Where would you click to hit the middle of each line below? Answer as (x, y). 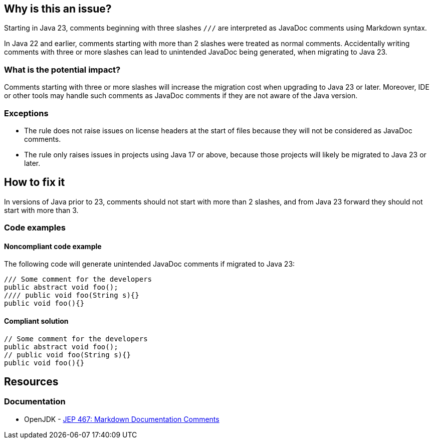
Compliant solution (36, 321)
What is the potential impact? (62, 69)
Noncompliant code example (53, 246)
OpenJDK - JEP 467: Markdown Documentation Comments (122, 419)
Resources (31, 382)
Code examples (35, 228)
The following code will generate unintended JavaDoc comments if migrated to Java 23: (150, 264)
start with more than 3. (41, 210)
